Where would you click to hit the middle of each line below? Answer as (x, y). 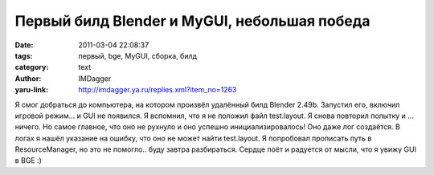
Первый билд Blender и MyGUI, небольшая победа (192, 21)
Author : (28, 78)
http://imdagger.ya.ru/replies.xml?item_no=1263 (158, 90)
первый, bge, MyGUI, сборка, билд (137, 55)
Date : (24, 45)
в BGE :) (28, 161)
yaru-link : (31, 90)
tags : (24, 55)
